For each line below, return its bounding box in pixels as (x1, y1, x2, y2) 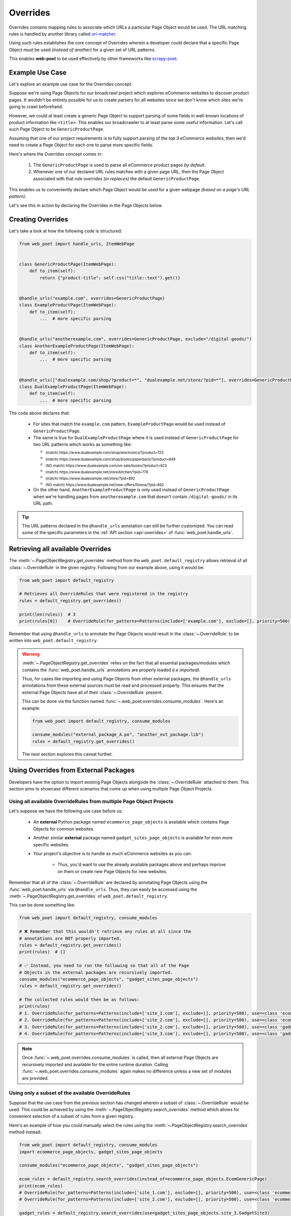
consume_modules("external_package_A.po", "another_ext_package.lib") (32, 732, 204, 737)
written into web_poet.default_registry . (9, 638, 98, 644)
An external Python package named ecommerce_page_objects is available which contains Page (33, 819, 229, 825)
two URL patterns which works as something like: (33, 442, 132, 447)
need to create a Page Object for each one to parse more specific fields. (9, 142, 154, 148)
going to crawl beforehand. (9, 104, 63, 109)
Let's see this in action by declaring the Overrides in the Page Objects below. (9, 202, 163, 208)
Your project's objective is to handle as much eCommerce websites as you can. (33, 851, 193, 857)
